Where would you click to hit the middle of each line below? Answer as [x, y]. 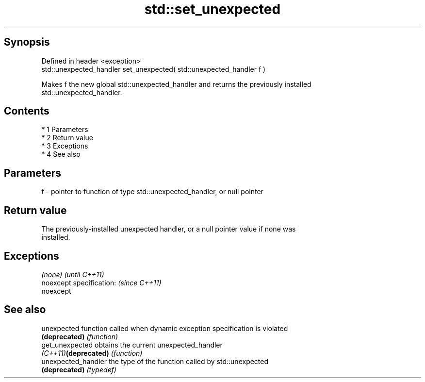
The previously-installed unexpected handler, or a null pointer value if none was [169, 229]
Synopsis [27, 42]
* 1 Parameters [65, 130]
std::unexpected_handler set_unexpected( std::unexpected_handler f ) [154, 69]
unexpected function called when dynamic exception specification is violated [165, 328]
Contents [27, 111]
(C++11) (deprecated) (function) [92, 353]
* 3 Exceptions [65, 146]
